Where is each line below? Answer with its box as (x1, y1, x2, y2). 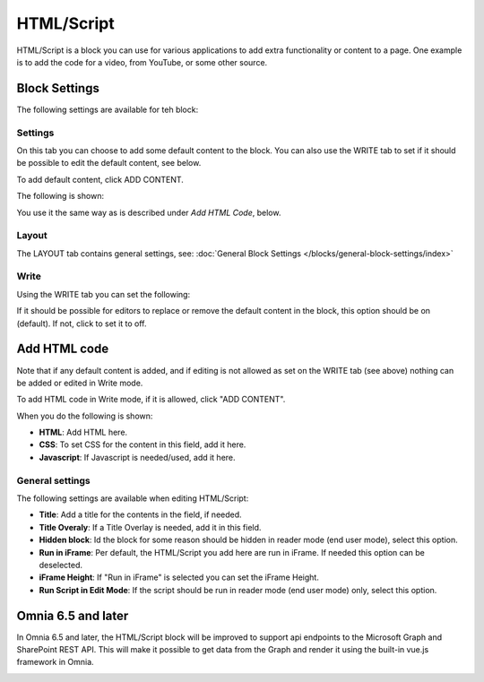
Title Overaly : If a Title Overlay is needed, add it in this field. (39, 522, 262, 532)
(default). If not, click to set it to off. (16, 318, 147, 329)
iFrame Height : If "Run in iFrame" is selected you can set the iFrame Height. (39, 572, 320, 583)
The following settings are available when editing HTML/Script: (16, 493, 249, 504)
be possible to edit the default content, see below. (16, 158, 202, 168)
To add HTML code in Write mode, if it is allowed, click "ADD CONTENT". (16, 394, 286, 405)
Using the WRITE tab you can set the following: (16, 289, 191, 299)
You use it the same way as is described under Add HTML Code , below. (16, 207, 281, 218)
